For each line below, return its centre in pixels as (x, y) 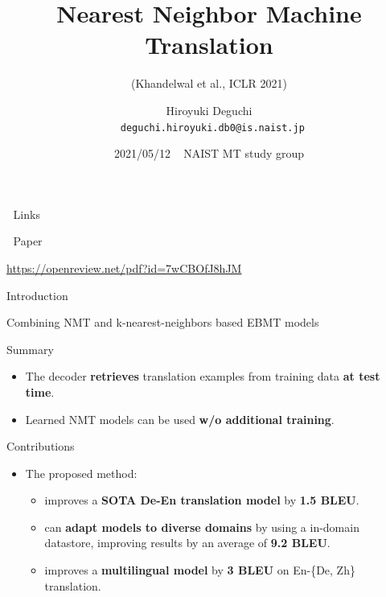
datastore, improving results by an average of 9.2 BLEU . (187, 543)
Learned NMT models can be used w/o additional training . (180, 419)
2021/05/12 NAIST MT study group (209, 153)
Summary (30, 349)
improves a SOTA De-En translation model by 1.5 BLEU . (202, 500)
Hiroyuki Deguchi (209, 110)
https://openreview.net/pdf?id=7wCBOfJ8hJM (124, 268)
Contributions (41, 446)
